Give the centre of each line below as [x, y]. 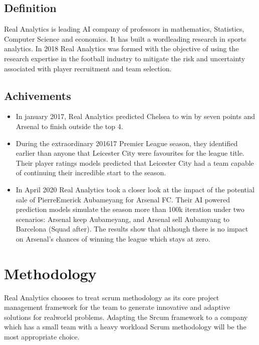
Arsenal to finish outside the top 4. [69, 126]
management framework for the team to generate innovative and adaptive [117, 307]
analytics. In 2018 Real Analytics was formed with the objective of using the [121, 48]
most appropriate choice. [42, 336]
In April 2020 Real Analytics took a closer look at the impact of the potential [135, 189]
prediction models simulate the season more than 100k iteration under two [130, 209]
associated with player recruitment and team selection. [88, 68]
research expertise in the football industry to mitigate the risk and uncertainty [125, 58]
